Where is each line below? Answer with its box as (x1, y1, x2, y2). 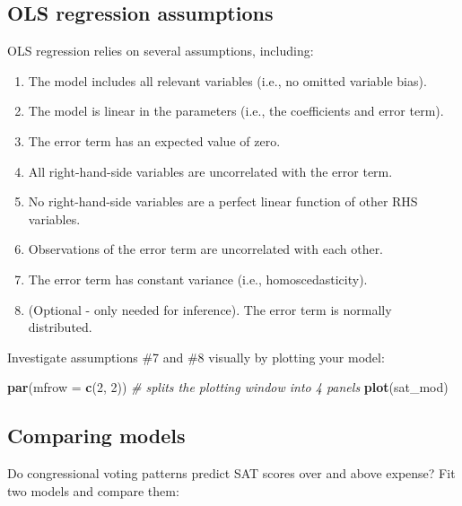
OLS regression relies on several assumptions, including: (7, 41, 314, 60)
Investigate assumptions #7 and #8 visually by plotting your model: (7, 347, 385, 366)
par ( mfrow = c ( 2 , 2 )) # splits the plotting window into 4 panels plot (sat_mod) (7, 378, 449, 397)
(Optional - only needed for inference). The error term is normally (28, 300, 392, 318)
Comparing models (7, 422, 186, 449)
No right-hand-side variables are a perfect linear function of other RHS (28, 192, 418, 211)
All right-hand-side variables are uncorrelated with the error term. (28, 161, 393, 180)
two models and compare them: (7, 481, 179, 500)
